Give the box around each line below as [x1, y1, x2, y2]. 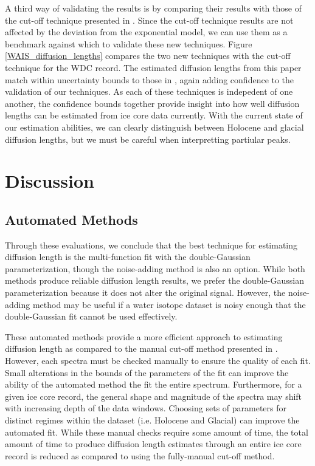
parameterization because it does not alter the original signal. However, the [5, 286, 286, 299]
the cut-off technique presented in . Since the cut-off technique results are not [5, 13, 294, 26]
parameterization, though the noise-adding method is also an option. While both [5, 262, 305, 275]
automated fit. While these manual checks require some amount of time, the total [5, 425, 308, 438]
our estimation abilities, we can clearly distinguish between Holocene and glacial [5, 120, 304, 133]
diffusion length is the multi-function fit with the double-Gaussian [5, 250, 251, 263]
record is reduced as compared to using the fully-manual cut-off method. [5, 449, 275, 462]
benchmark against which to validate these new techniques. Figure [5, 37, 252, 50]
